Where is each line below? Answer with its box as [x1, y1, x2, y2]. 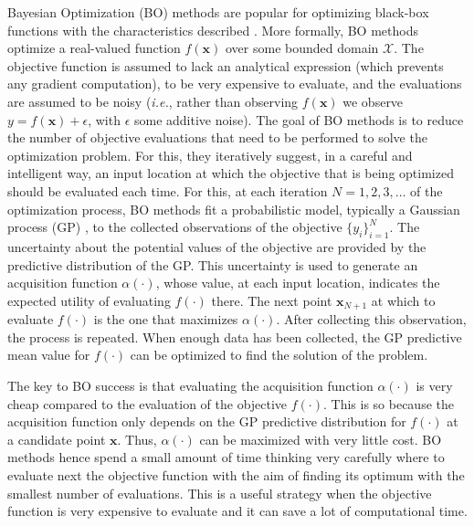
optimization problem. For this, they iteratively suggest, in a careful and [7, 145, 413, 164]
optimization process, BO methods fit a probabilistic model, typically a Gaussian [7, 199, 460, 218]
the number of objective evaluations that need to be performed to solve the [7, 128, 427, 147]
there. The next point [211, 290, 332, 310]
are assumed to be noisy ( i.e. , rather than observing [7, 91, 299, 110]
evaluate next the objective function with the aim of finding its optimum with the [7, 465, 465, 484]
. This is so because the [323, 394, 454, 413]
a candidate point [7, 429, 106, 448]
